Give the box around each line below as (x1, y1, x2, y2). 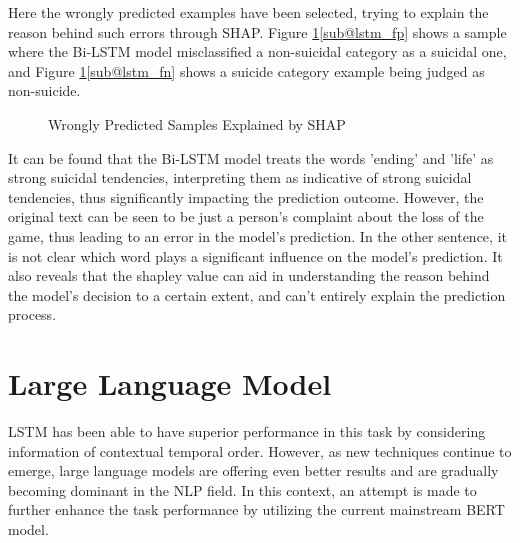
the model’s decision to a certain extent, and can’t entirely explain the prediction (8, 284, 506, 305)
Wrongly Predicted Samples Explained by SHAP (48, 113, 346, 134)
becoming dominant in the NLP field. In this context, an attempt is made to (8, 479, 477, 500)
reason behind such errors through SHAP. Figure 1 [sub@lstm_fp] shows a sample (8, 21, 507, 42)
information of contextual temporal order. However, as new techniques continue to (8, 440, 512, 461)
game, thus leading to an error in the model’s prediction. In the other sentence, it (8, 225, 507, 246)
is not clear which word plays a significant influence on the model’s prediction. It (8, 245, 503, 266)
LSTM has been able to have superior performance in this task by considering (8, 421, 486, 442)
